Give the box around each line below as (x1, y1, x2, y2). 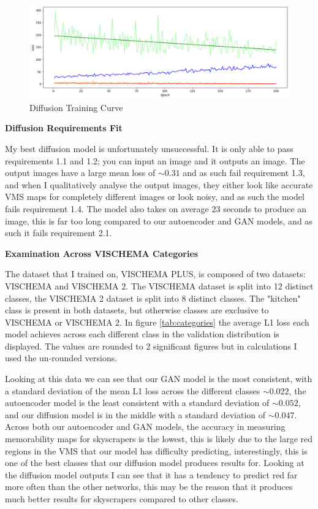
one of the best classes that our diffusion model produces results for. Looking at (5, 456, 305, 469)
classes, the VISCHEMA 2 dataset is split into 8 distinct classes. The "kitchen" (5, 291, 301, 304)
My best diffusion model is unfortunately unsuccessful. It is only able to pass (5, 142, 293, 155)
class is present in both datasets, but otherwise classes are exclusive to (5, 304, 269, 316)
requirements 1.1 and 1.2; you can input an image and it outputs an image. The (5, 154, 305, 167)
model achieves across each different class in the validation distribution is (5, 327, 279, 340)
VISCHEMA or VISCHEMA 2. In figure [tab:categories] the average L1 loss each (5, 315, 309, 328)
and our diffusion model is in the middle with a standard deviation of (5, 408, 266, 421)
